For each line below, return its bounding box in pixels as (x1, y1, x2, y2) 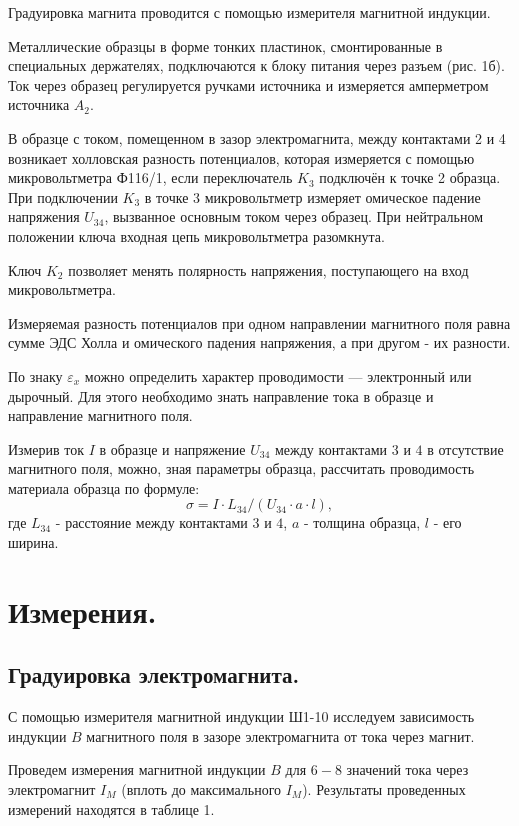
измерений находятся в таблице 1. (8, 798, 215, 819)
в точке (144, 186, 189, 207)
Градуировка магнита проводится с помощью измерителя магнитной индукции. (8, 2, 491, 22)
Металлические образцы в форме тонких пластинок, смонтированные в (8, 35, 443, 56)
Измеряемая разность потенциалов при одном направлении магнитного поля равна (8, 312, 511, 333)
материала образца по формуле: (8, 477, 200, 498)
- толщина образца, (303, 512, 421, 533)
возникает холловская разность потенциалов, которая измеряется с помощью (8, 147, 475, 168)
